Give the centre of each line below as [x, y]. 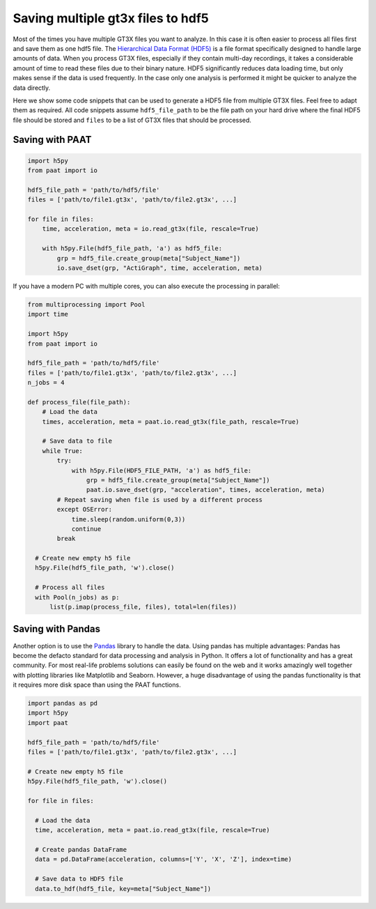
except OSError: [85, 510]
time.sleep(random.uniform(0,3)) [128, 519]
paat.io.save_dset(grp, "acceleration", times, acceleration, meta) [205, 490]
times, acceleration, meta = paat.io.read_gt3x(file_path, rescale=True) [171, 421]
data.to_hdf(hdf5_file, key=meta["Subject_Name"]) [123, 888]
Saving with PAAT [52, 140]
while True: [63, 451]
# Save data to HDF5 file [79, 879]
